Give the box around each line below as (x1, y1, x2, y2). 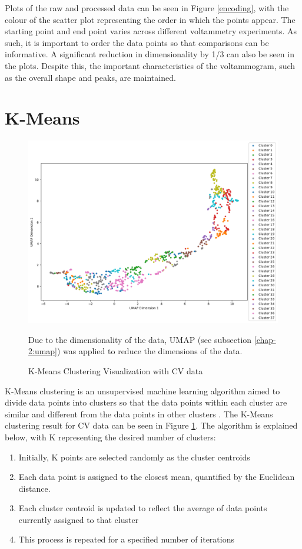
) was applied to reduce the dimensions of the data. (57, 345, 243, 357)
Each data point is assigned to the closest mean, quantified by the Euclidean (18, 470, 295, 483)
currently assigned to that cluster (18, 513, 139, 525)
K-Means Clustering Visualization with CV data (28, 364, 203, 377)
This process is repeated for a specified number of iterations (18, 533, 234, 545)
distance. (18, 482, 51, 494)
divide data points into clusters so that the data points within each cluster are (5, 396, 287, 409)
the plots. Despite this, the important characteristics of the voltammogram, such (5, 59, 296, 71)
